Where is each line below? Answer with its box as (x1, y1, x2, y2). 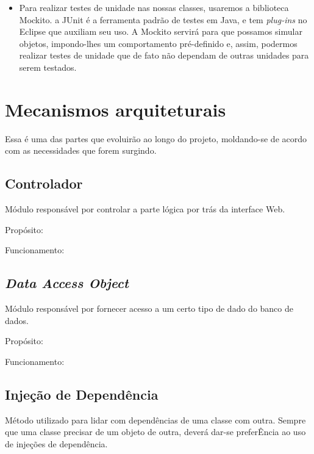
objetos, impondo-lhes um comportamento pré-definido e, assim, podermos (19, 37, 298, 49)
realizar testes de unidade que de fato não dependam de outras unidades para (19, 49, 309, 62)
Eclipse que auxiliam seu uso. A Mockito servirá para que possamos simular (19, 25, 302, 38)
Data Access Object (5, 273, 129, 292)
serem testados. (19, 60, 77, 73)
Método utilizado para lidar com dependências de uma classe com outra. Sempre (5, 413, 306, 426)
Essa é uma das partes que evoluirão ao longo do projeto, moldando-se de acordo (5, 132, 307, 145)
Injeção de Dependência (5, 384, 159, 403)
